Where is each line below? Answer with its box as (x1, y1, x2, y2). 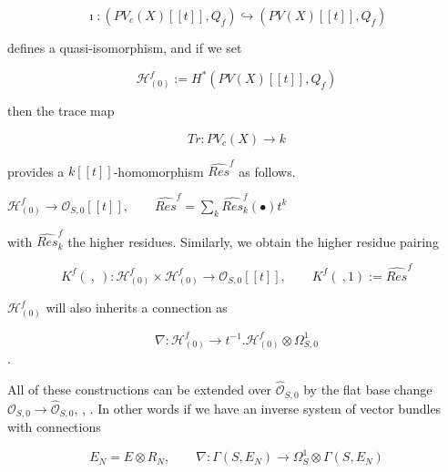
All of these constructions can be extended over (7, 380, 272, 399)
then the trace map (7, 101, 115, 120)
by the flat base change (303, 380, 433, 399)
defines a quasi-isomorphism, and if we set (7, 38, 242, 56)
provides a (7, 161, 65, 180)
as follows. (239, 161, 296, 180)
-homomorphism (113, 161, 204, 180)
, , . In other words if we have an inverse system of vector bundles (74, 398, 442, 417)
